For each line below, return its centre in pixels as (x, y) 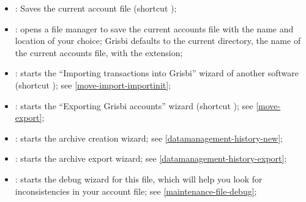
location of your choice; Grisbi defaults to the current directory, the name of (158, 41)
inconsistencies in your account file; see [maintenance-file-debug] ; (136, 191)
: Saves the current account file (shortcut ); (96, 8)
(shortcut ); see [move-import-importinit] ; (93, 85)
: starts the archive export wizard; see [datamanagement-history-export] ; (151, 158)
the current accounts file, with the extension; (99, 52)
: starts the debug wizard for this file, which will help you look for (139, 179)
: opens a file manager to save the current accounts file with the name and (154, 28)
